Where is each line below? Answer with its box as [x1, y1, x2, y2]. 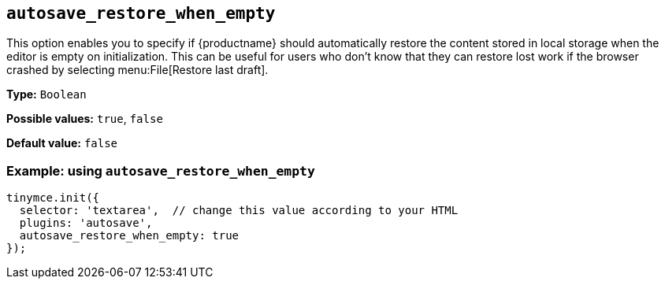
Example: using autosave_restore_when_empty [6, 162, 315, 179]
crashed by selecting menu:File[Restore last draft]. [6, 63, 269, 77]
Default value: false [6, 136, 118, 150]
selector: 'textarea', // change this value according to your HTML [19, 204, 459, 217]
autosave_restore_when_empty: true [19, 229, 240, 242]
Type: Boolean [6, 87, 87, 102]
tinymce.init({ [6, 191, 100, 205]
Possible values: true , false [6, 112, 163, 126]
